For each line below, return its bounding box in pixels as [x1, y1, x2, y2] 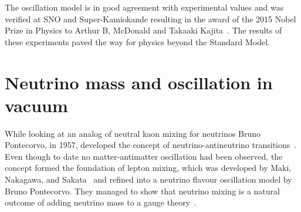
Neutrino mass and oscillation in [5, 70, 273, 94]
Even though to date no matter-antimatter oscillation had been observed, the [5, 150, 283, 162]
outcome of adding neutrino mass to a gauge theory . [5, 196, 197, 208]
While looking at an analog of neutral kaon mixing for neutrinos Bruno [5, 127, 261, 139]
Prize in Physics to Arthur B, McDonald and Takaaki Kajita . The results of [5, 24, 282, 36]
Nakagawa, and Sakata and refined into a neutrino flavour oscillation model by [5, 173, 292, 186]
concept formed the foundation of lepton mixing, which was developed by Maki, [5, 161, 292, 174]
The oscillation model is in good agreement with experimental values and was [5, 1, 284, 13]
